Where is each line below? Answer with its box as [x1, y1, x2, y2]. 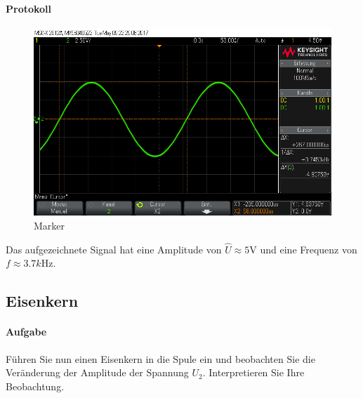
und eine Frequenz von [260, 241, 357, 256]
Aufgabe [6, 324, 47, 339]
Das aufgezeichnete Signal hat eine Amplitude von [6, 241, 222, 256]
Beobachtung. [6, 378, 65, 393]
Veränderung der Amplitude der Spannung [6, 365, 189, 380]
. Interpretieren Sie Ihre [202, 365, 305, 380]
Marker [34, 218, 65, 232]
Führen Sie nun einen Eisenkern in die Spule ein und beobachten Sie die [6, 351, 315, 366]
